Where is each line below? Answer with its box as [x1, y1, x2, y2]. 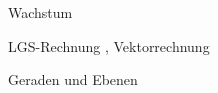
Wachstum [8, 2, 73, 22]
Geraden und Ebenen [8, 69, 138, 90]
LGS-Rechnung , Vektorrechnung [8, 35, 210, 56]
